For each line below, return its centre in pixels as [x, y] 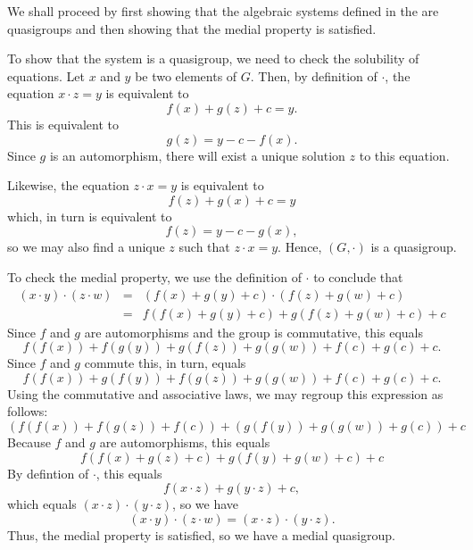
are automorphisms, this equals [185, 442]
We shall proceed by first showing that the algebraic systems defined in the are [223, 11]
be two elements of [186, 75]
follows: [28, 411]
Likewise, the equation [68, 185]
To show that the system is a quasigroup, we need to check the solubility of [213, 58]
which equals [42, 504]
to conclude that [358, 276]
